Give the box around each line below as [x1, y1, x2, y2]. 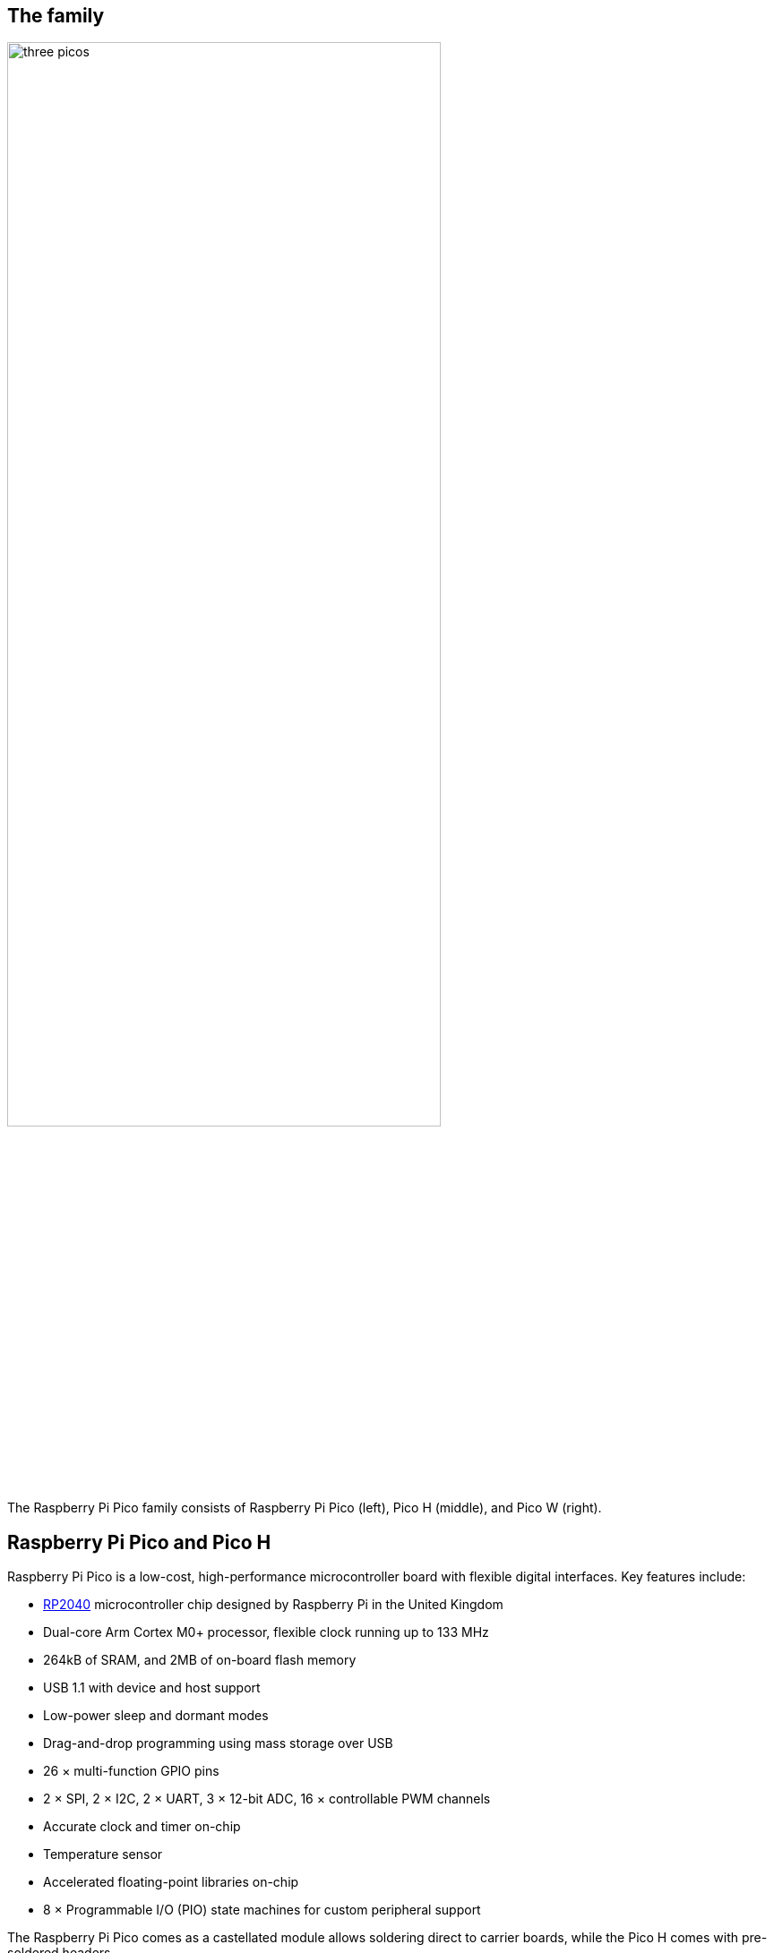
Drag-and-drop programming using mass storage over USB [43, 1735, 393, 1752]
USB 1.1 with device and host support [43, 1680, 261, 1696]
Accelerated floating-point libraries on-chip [43, 1874, 299, 1890]
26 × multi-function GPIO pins [43, 1763, 219, 1779]
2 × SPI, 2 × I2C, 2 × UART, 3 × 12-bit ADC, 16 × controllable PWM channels [43, 1791, 491, 1807]
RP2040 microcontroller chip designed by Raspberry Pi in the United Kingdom [43, 1597, 503, 1613]
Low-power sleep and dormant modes [43, 1708, 269, 1724]
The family [7, 4, 105, 27]
